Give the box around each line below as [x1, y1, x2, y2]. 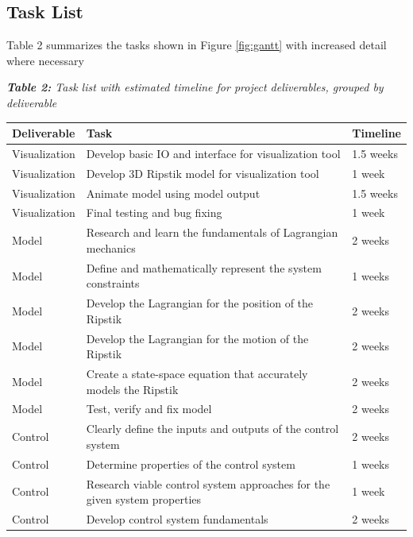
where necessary [6, 52, 84, 68]
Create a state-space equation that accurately [86, 365, 308, 382]
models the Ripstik [86, 381, 179, 397]
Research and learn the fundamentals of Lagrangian [86, 224, 338, 241]
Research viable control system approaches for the [86, 475, 330, 492]
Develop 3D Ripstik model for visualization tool [86, 164, 319, 181]
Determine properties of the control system [86, 455, 295, 472]
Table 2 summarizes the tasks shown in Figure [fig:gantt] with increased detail [6, 37, 387, 53]
